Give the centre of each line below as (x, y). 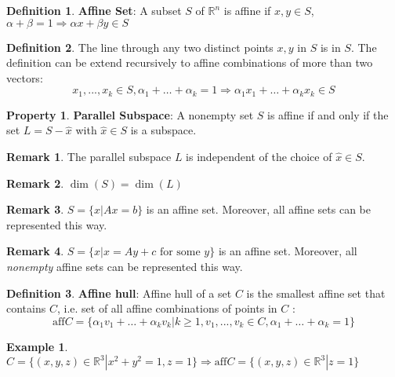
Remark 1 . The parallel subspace (89, 157)
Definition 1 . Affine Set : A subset (94, 10)
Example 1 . (37, 346)
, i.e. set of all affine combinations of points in (167, 308)
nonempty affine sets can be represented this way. (125, 266)
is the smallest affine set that (316, 293)
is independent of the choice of (259, 157)
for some (180, 253)
